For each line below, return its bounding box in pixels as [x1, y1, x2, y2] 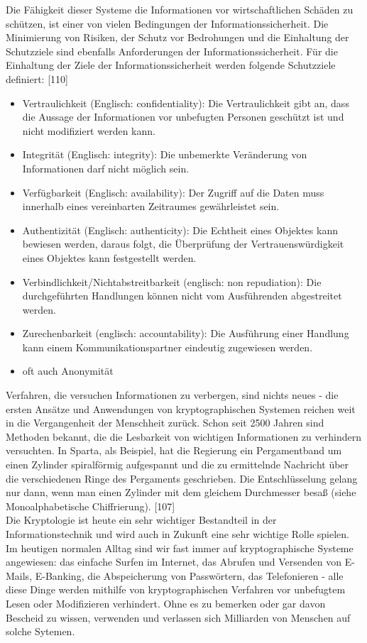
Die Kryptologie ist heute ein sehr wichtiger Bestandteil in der [6, 512, 277, 527]
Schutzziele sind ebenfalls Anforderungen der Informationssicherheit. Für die [6, 43, 338, 58]
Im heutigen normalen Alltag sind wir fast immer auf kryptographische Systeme [6, 540, 354, 555]
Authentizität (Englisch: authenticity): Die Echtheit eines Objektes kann [22, 222, 338, 237]
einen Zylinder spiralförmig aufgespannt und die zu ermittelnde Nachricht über [6, 457, 349, 472]
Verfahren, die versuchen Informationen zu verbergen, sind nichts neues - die [6, 388, 339, 402]
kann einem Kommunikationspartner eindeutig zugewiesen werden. [22, 339, 313, 354]
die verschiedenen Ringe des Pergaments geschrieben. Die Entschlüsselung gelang [6, 471, 358, 485]
